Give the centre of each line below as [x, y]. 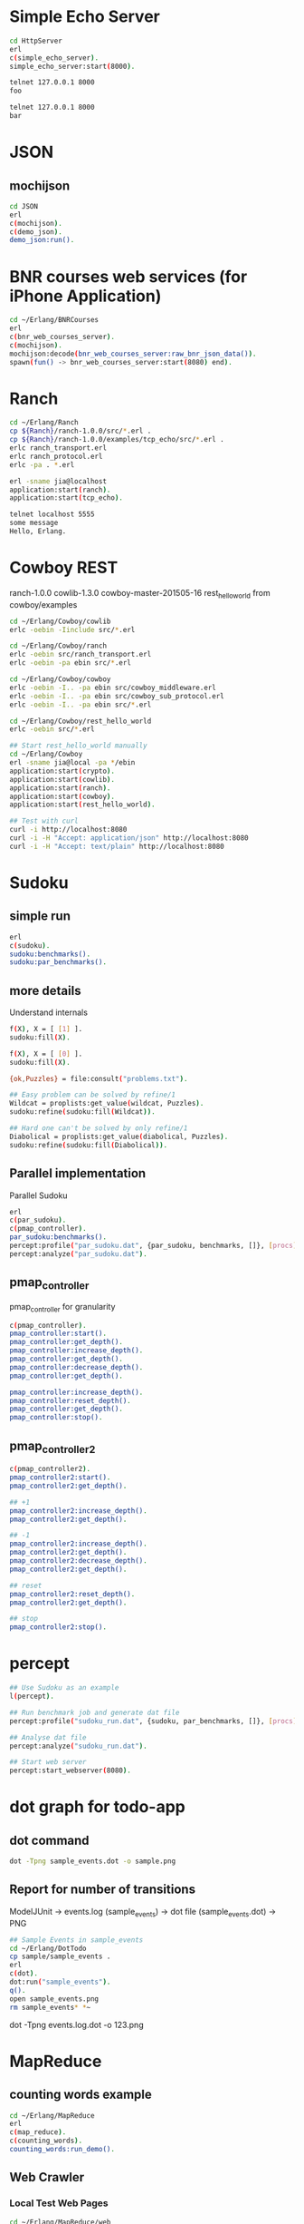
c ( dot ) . [24, 1974]
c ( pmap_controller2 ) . [50, 1469]
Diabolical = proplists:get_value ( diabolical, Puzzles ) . [119, 1136]
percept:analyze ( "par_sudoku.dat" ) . [78, 1253]
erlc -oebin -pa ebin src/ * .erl [70, 663]
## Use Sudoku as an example [64, 1688]
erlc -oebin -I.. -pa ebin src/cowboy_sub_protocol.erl [117, 696]
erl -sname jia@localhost [58, 481]
